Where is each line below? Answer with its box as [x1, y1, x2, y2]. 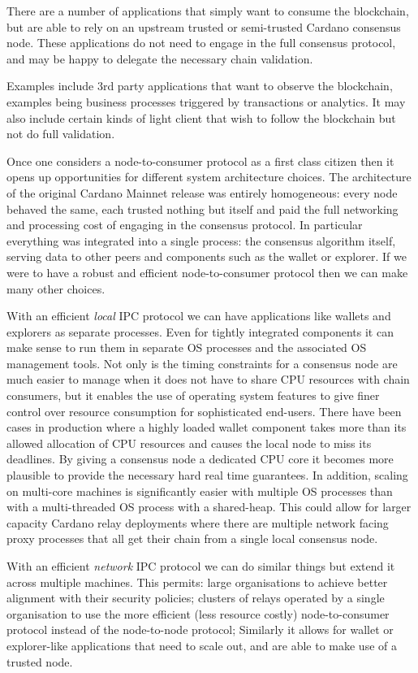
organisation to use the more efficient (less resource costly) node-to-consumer [6, 605, 390, 622]
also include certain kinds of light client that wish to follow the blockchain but [6, 109, 396, 126]
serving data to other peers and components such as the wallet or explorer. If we [6, 248, 407, 265]
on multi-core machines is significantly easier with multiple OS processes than [6, 482, 393, 499]
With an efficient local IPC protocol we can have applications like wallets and [6, 307, 391, 324]
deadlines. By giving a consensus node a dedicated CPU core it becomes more [6, 450, 394, 467]
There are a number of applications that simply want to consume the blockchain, [6, 2, 409, 19]
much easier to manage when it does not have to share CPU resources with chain [6, 371, 410, 388]
